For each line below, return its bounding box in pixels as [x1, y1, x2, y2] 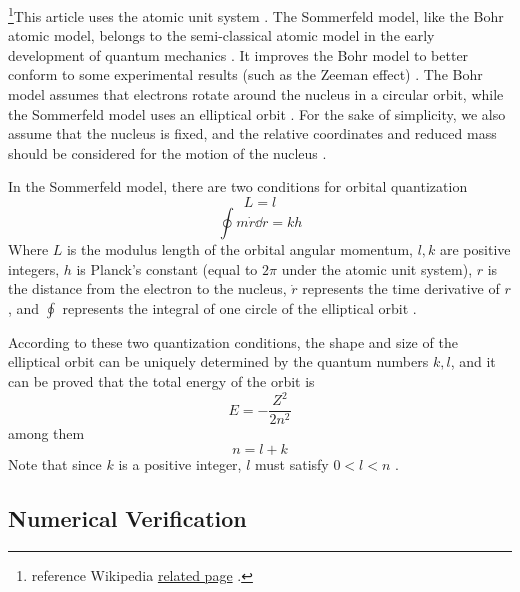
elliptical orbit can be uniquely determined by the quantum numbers [8, 351, 429, 372]
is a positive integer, [118, 453, 242, 474]
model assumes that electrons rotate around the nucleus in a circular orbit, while [8, 84, 504, 105]
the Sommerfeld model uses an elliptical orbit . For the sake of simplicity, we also [8, 103, 506, 124]
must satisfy [255, 453, 329, 474]
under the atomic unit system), [281, 258, 473, 279]
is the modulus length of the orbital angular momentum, [66, 239, 413, 259]
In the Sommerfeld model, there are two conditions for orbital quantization [8, 176, 468, 197]
